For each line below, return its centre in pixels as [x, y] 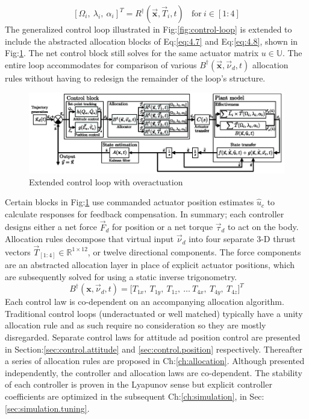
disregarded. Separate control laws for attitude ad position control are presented [153, 337]
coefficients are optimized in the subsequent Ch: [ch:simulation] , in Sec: [135, 396]
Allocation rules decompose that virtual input [89, 239]
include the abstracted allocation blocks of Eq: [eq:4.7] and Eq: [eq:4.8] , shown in [151, 41]
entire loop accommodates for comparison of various [101, 64]
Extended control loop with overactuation [106, 181]
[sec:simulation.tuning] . [47, 408]
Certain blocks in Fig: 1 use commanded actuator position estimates [130, 202]
